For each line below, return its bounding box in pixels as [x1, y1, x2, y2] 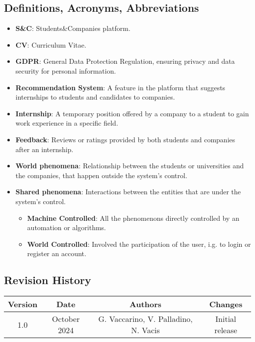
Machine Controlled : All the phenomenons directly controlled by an [27, 212, 239, 223]
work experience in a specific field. [15, 118, 118, 128]
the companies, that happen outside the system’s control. [15, 170, 187, 180]
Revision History [4, 272, 91, 288]
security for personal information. [15, 65, 116, 76]
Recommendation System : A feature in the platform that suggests [15, 82, 226, 92]
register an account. [27, 248, 86, 259]
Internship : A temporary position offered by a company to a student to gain [15, 108, 249, 118]
